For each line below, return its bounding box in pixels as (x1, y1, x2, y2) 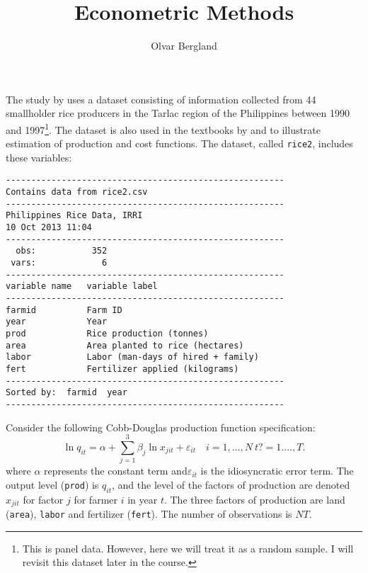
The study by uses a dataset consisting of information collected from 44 (6, 91, 316, 106)
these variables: (6, 149, 72, 164)
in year (127, 492, 158, 506)
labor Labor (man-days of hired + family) (6, 352, 259, 363)
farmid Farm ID (6, 305, 122, 315)
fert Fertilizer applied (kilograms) (6, 363, 239, 374)
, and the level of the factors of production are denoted (112, 477, 350, 492)
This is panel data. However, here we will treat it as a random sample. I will (22, 540, 354, 555)
